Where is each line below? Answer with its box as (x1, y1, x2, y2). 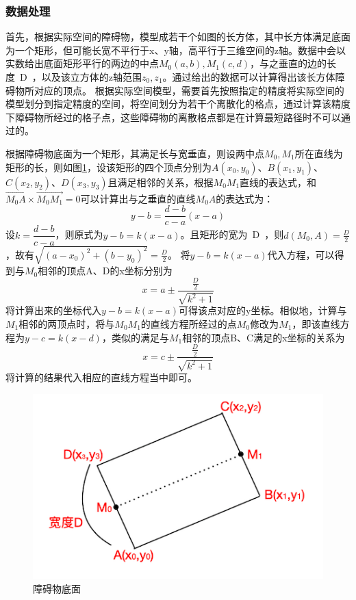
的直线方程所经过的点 (140, 317, 237, 330)
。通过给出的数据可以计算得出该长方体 (162, 70, 335, 83)
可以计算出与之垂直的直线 (80, 191, 196, 205)
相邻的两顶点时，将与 (18, 317, 115, 330)
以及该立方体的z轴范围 (41, 70, 142, 83)
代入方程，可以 (267, 247, 335, 261)
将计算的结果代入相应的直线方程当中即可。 (5, 369, 197, 384)
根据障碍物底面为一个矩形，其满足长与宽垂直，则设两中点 (5, 146, 264, 160)
